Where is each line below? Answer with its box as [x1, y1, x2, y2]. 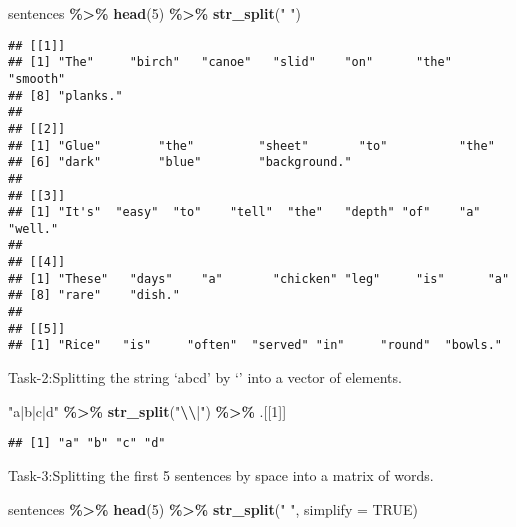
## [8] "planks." [8, 88, 123, 103]
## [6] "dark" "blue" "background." [8, 155, 352, 170]
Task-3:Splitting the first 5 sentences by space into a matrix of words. [8, 464, 434, 485]
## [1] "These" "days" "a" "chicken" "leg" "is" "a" [8, 271, 510, 286]
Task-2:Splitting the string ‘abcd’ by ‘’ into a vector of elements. [8, 367, 402, 388]
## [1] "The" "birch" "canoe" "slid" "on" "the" [8, 55, 452, 70]
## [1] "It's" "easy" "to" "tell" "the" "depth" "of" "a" [8, 205, 481, 220]
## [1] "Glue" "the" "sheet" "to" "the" [8, 138, 495, 153]
